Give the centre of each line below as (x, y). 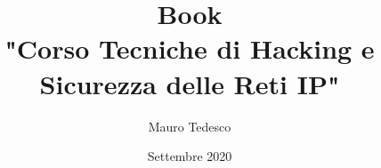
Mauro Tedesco (190, 126)
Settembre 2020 (190, 156)
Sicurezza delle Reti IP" (190, 83)
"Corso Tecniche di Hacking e (190, 48)
